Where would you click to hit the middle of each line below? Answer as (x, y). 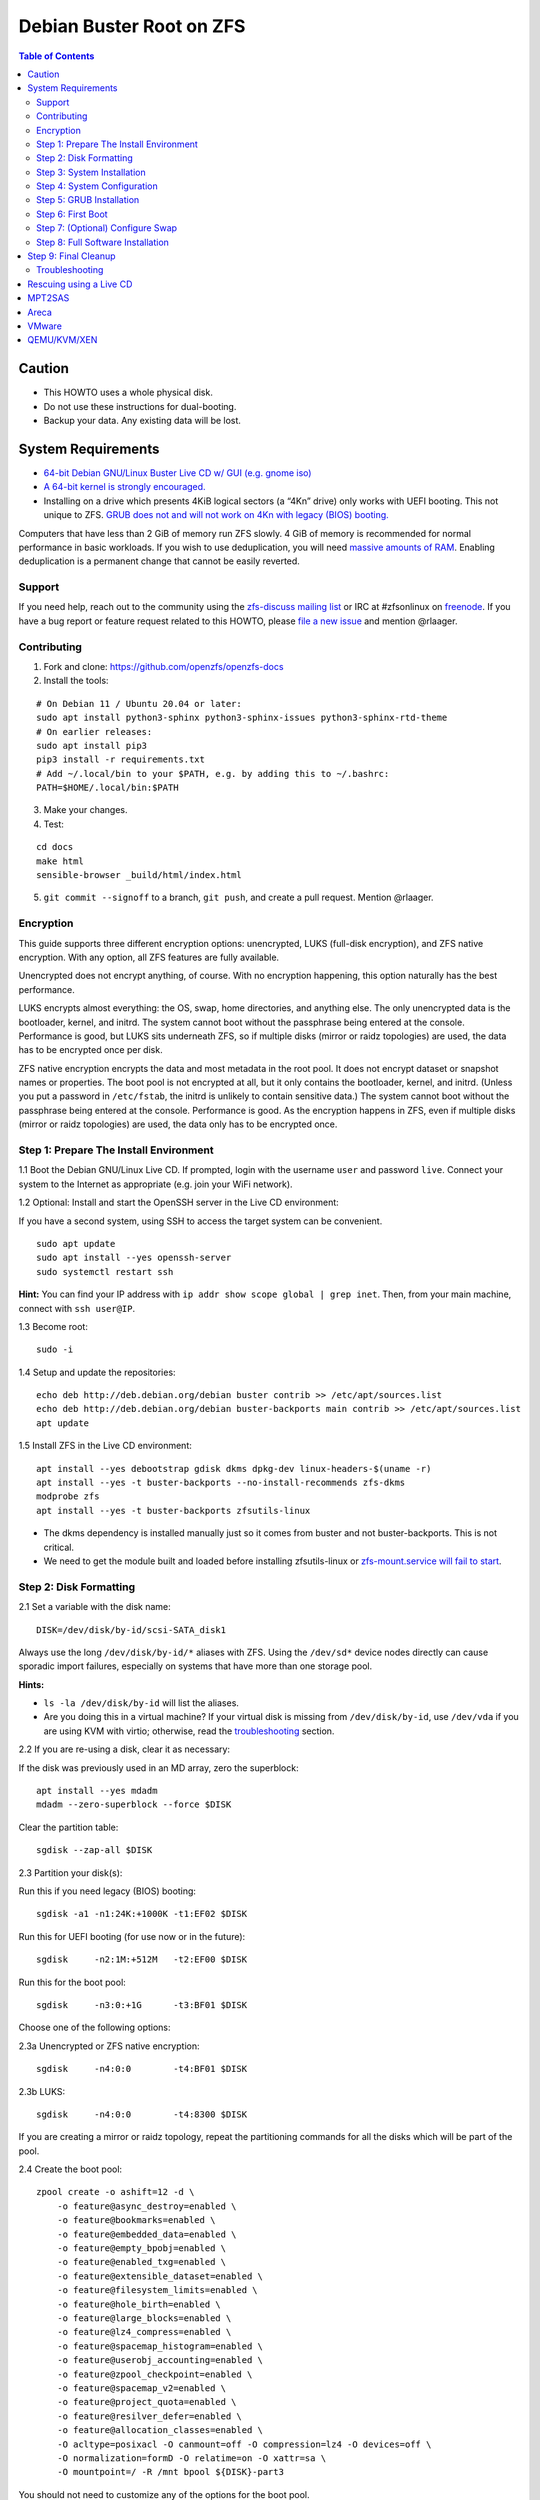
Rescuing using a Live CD (80, 284)
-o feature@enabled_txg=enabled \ (141, 2262)
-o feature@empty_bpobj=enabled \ (141, 2248)
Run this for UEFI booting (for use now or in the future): (132, 1936)
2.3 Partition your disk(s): (70, 1872)
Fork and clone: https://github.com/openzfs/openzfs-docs (163, 666)
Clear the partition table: (68, 1827)
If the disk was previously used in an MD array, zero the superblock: (158, 1767)
